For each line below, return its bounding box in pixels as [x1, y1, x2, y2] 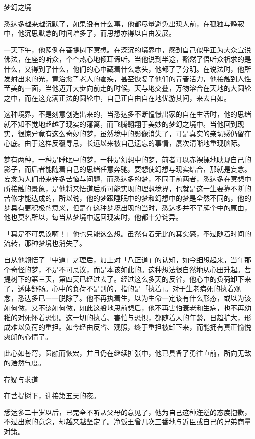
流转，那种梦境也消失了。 [4, 238, 86, 248]
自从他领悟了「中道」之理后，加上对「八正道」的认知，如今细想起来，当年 [4, 255, 244, 265]
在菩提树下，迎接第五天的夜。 [4, 390, 100, 401]
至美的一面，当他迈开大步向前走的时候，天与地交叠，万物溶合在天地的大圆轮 [4, 83, 251, 93]
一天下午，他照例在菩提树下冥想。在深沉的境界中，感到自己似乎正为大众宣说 [4, 44, 251, 54]
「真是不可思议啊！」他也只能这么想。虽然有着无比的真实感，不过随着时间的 [4, 228, 251, 238]
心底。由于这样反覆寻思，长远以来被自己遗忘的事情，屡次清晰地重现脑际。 [4, 138, 244, 148]
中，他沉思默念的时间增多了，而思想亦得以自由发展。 [4, 28, 176, 38]
